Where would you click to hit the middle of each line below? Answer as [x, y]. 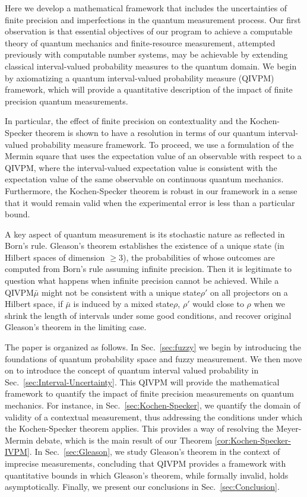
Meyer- [289, 428]
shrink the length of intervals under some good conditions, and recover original [148, 315]
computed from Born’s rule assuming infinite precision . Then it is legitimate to [148, 269]
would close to [218, 304]
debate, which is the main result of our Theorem [124, 440]
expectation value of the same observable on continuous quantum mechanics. [144, 179]
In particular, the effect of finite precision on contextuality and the [126, 121]
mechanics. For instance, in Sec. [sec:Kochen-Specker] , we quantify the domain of [153, 405]
